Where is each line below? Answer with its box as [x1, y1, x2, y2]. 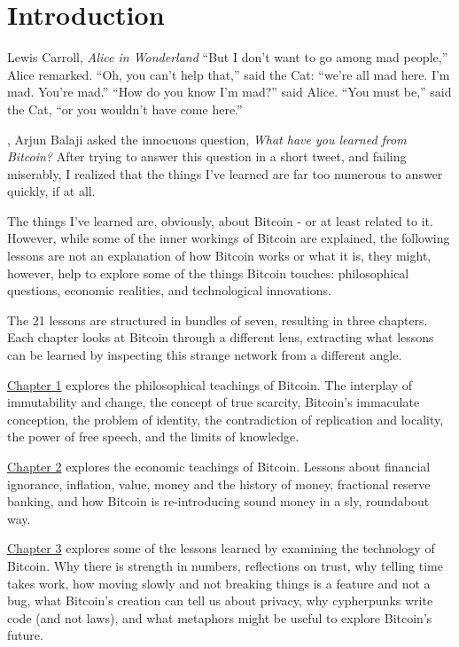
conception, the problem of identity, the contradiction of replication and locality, [7, 409, 444, 428]
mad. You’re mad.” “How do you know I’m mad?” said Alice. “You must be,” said [7, 82, 452, 101]
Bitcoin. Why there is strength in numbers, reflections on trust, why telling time [7, 556, 443, 574]
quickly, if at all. [7, 182, 96, 200]
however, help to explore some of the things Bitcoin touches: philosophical [7, 263, 409, 282]
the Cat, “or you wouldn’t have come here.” [7, 99, 243, 118]
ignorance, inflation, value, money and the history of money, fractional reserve [7, 474, 431, 493]
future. [7, 626, 43, 644]
